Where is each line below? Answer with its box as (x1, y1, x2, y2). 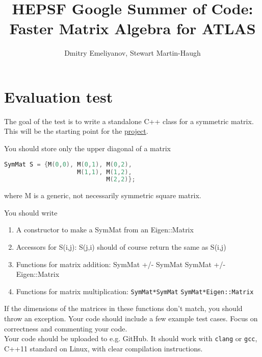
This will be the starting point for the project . (4, 126, 148, 136)
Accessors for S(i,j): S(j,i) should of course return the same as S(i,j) (16, 242, 226, 252)
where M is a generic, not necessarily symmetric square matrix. (4, 190, 201, 201)
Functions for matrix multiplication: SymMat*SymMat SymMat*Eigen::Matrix (16, 285, 254, 296)
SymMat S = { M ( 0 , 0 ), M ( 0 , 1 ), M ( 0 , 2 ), (4, 160, 132, 168)
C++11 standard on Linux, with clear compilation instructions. (4, 343, 203, 353)
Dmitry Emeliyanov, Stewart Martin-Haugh (64, 47, 201, 58)
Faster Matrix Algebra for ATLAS (9, 18, 256, 39)
